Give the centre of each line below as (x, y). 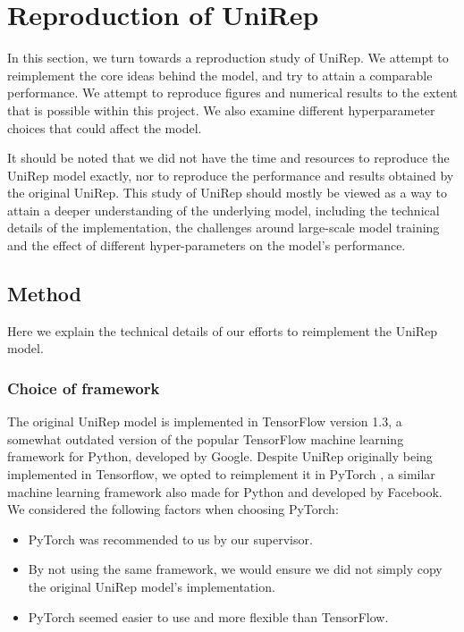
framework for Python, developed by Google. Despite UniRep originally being (220, 456)
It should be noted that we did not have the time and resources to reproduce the (228, 158)
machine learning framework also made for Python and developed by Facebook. (225, 491)
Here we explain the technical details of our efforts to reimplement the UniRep (223, 330)
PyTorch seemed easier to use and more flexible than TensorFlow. (208, 616)
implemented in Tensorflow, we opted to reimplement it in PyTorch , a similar (221, 474)
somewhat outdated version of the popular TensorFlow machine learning (206, 438)
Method (44, 294)
